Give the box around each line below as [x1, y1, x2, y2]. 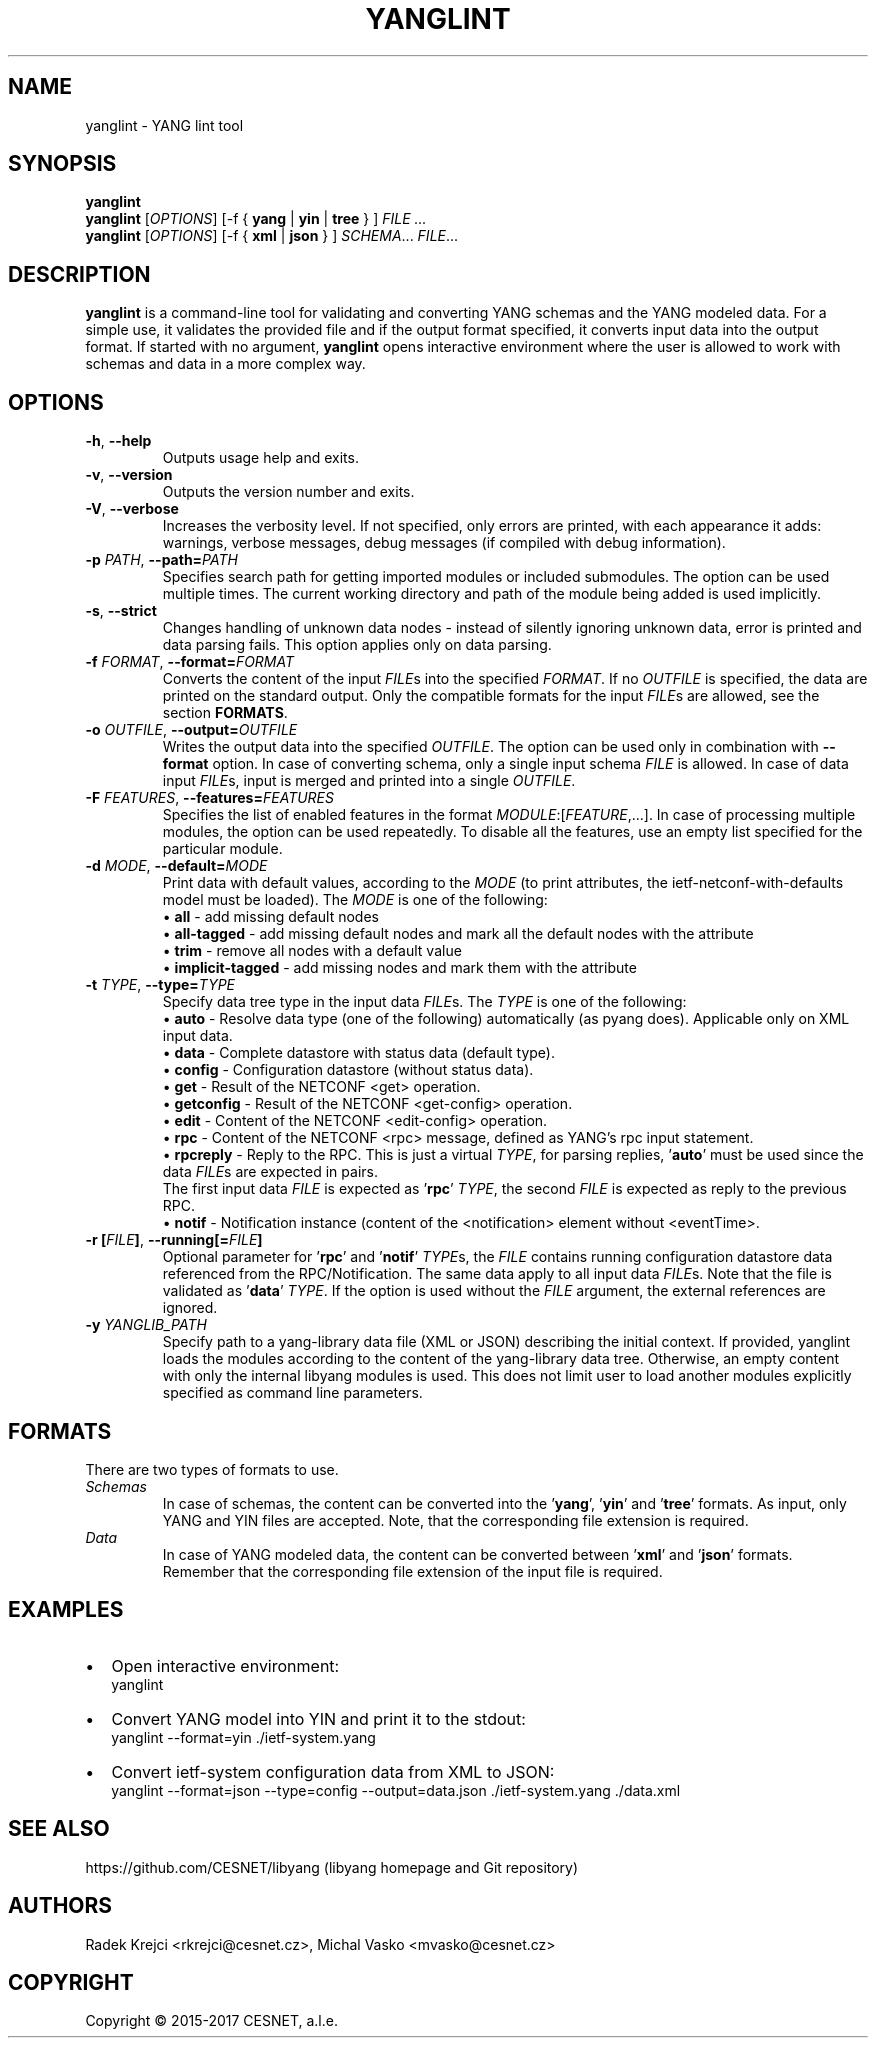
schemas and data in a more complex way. [85, 355, 366, 373]
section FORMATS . [162, 704, 288, 722]
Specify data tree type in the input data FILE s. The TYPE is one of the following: [162, 993, 687, 1011]
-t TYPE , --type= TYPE [85, 976, 236, 994]
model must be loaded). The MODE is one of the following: [162, 891, 548, 909]
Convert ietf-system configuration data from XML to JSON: [111, 1761, 555, 1782]
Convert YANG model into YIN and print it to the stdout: [111, 1708, 526, 1729]
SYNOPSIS [8, 151, 117, 177]
